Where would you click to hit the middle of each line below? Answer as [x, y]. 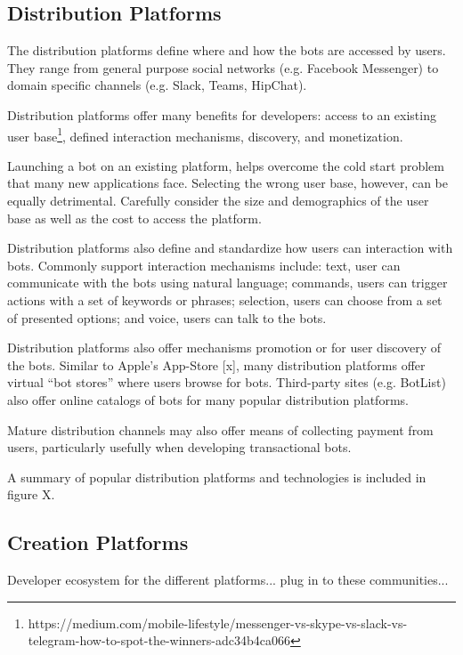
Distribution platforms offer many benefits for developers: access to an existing [222, 114]
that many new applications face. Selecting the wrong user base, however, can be [227, 183]
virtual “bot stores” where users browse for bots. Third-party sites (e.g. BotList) [227, 382]
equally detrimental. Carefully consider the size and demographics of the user [218, 201]
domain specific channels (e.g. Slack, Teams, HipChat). [157, 85]
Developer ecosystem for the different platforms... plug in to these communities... [228, 580]
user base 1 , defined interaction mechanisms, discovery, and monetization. [205, 134]
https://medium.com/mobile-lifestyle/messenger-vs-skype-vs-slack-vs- [218, 623]
